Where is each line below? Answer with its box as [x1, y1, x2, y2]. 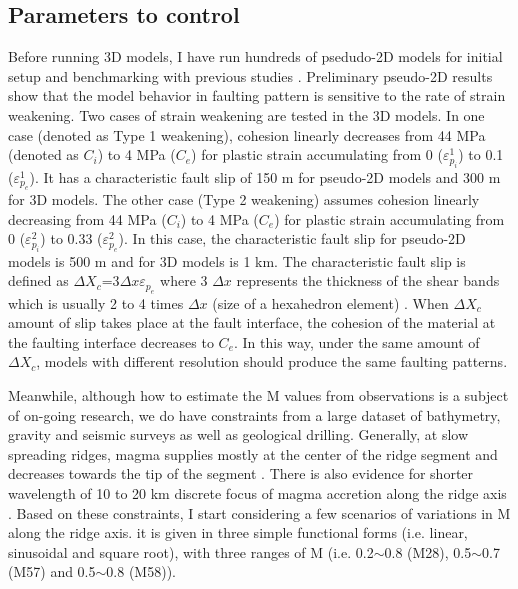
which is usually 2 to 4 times [8, 292, 184, 313]
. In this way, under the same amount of [233, 331, 480, 352]
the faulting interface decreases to [8, 331, 214, 352]
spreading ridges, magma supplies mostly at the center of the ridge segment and [8, 443, 498, 464]
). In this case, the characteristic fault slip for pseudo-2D [118, 228, 466, 249]
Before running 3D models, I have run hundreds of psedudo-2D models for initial [8, 46, 503, 67]
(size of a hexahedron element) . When [212, 292, 449, 313]
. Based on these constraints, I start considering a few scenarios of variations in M [8, 502, 511, 523]
